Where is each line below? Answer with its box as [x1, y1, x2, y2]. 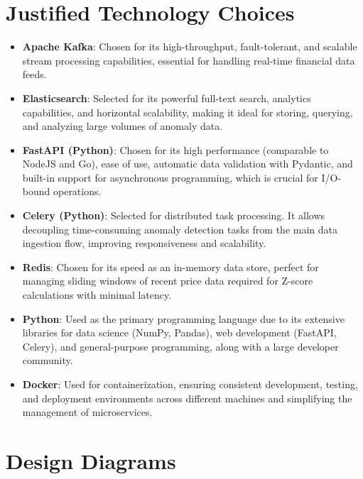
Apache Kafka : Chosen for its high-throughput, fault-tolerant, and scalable [22, 39, 357, 54]
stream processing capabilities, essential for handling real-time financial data [22, 53, 355, 67]
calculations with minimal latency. [22, 287, 172, 302]
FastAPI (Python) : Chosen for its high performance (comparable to [22, 142, 329, 157]
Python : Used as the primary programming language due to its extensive [22, 311, 345, 326]
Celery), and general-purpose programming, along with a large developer [22, 338, 339, 353]
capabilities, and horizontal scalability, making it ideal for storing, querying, [22, 104, 353, 119]
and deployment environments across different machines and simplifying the [22, 390, 352, 405]
